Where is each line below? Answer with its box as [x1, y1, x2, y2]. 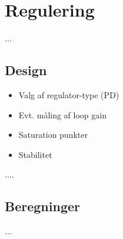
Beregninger [5, 197, 80, 215]
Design [5, 61, 47, 79]
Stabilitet [18, 148, 52, 160]
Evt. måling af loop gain [18, 108, 107, 121]
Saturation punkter [18, 128, 88, 141]
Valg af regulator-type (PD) [18, 88, 119, 101]
